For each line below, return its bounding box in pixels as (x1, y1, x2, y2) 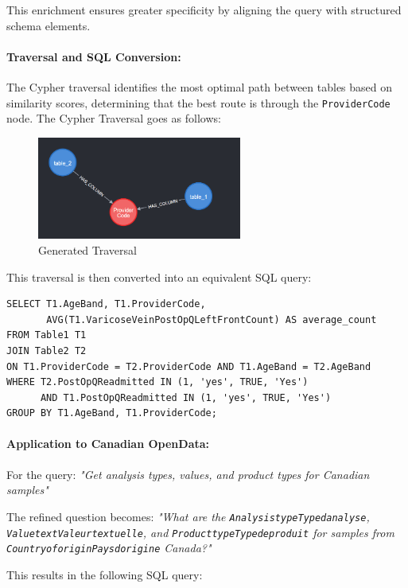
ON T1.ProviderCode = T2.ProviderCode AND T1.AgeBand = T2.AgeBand (6, 360, 371, 372)
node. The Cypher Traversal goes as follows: (6, 110, 221, 127)
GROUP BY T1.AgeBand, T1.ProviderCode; (6, 407, 217, 419)
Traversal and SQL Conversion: (6, 48, 181, 64)
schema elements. (6, 17, 91, 33)
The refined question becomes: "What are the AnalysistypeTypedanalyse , (6, 508, 370, 524)
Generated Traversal (38, 241, 137, 258)
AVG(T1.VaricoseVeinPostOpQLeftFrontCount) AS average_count (46, 313, 377, 325)
